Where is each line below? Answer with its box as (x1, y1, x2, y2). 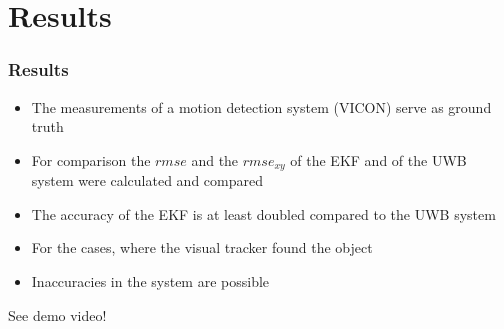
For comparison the (31, 149, 151, 170)
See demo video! (8, 304, 107, 325)
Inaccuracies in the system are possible (31, 271, 270, 292)
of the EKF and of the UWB (290, 149, 467, 170)
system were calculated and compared (31, 170, 263, 191)
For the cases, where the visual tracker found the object (31, 237, 373, 258)
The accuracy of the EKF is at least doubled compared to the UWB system (31, 203, 496, 224)
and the (191, 149, 239, 170)
